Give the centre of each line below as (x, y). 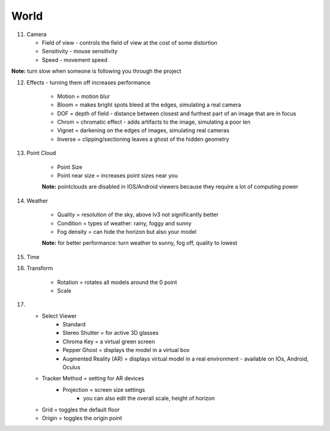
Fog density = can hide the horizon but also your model (127, 231)
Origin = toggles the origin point (82, 418)
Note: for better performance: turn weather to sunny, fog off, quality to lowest (140, 243)
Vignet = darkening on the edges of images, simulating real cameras (143, 130)
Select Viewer (59, 316)
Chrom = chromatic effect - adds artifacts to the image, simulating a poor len (154, 122)
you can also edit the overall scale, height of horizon (149, 399)
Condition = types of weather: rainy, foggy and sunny (124, 223)
